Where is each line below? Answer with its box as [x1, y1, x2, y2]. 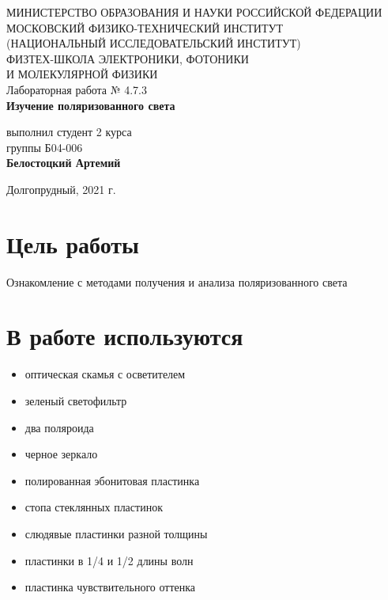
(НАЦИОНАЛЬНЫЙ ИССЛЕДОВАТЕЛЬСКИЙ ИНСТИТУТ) [6, 35, 301, 51]
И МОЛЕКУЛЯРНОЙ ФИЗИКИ [6, 66, 158, 82]
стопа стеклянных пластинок [24, 499, 163, 515]
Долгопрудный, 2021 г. [6, 180, 116, 197]
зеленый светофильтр [24, 392, 127, 408]
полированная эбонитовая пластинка [24, 472, 200, 488]
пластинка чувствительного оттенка [24, 579, 196, 595]
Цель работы [6, 227, 139, 260]
